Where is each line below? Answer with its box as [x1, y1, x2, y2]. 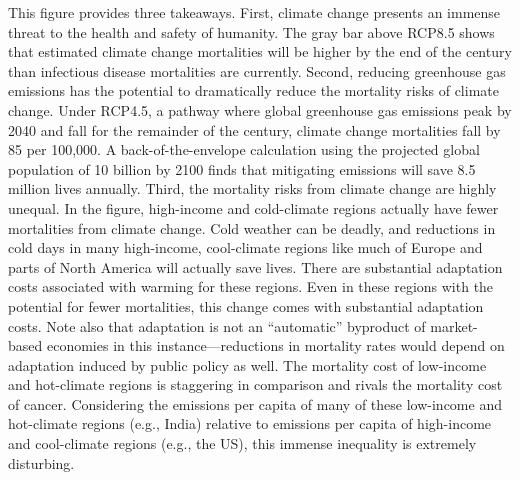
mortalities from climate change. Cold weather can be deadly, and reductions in [8, 217, 496, 238]
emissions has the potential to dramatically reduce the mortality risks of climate [8, 80, 499, 101]
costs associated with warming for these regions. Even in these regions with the [8, 276, 494, 297]
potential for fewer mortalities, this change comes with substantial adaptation [8, 295, 484, 316]
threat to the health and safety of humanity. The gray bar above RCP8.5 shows [8, 21, 495, 42]
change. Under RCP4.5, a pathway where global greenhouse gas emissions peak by [8, 99, 512, 120]
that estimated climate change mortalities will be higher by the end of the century [8, 41, 512, 62]
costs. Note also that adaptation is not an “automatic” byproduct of [8, 315, 426, 336]
